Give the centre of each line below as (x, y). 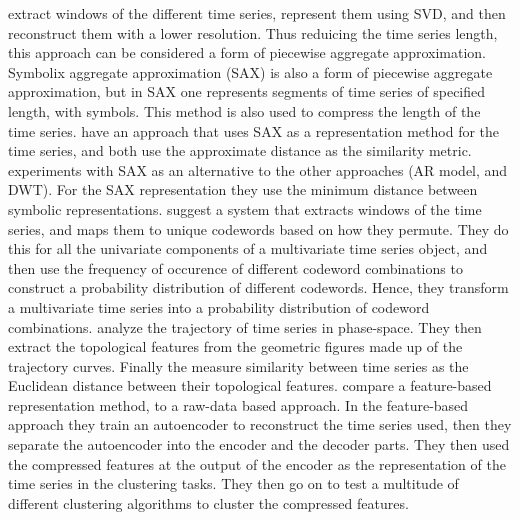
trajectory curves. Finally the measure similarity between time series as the (238, 365)
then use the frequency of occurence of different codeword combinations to (235, 267)
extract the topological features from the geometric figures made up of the (235, 346)
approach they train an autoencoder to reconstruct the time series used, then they (260, 424)
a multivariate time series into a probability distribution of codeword (219, 306)
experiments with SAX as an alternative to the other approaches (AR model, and (258, 169)
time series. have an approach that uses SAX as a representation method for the (254, 130)
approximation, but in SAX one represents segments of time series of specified (247, 91)
